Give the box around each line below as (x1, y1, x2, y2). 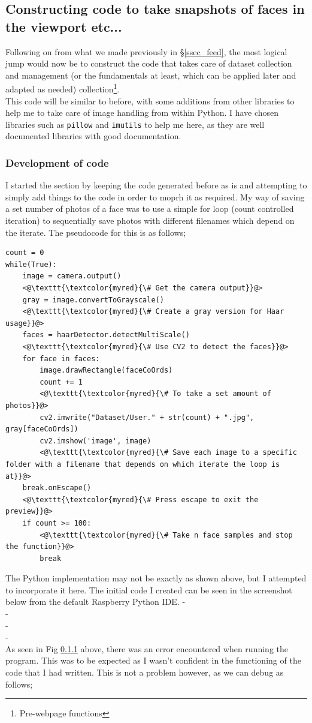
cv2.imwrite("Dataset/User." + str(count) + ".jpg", (40, 413, 255, 422)
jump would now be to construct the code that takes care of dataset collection (5, 57, 292, 70)
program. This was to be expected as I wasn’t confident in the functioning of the (5, 654, 301, 667)
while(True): (5, 260, 57, 269)
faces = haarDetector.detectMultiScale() (22, 331, 190, 340)
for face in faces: (22, 354, 100, 363)
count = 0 (5, 248, 44, 257)
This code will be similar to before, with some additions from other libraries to (5, 94, 295, 107)
